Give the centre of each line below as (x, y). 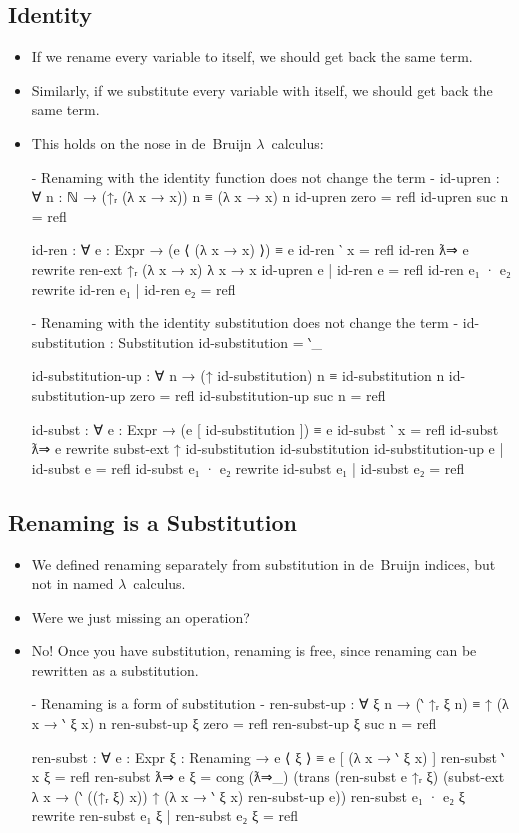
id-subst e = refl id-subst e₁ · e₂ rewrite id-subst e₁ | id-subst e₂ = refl (248, 467)
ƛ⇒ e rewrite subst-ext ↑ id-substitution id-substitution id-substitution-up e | (267, 448)
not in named (72, 583)
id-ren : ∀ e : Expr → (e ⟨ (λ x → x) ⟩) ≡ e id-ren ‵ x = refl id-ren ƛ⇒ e (250, 249)
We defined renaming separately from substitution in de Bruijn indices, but (263, 563)
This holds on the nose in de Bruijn (141, 142)
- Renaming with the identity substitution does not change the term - (245, 322)
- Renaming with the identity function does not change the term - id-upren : (265, 176)
